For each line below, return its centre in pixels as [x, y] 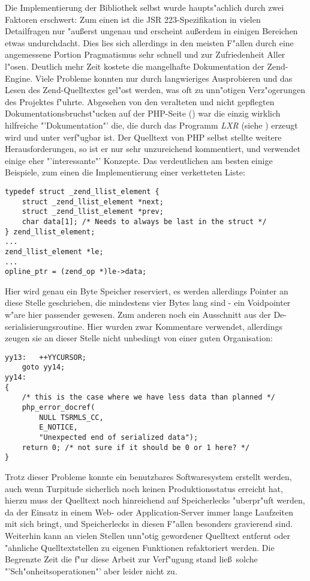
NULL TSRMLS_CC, [71, 417]
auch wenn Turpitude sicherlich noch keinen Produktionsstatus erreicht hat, [144, 488]
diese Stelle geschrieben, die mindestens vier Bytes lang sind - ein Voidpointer [148, 303]
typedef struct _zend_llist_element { [82, 191]
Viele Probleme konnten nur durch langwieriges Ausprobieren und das [164, 78]
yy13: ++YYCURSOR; [46, 357]
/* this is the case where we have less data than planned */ [149, 397]
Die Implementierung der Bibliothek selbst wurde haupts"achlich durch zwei [145, 7]
